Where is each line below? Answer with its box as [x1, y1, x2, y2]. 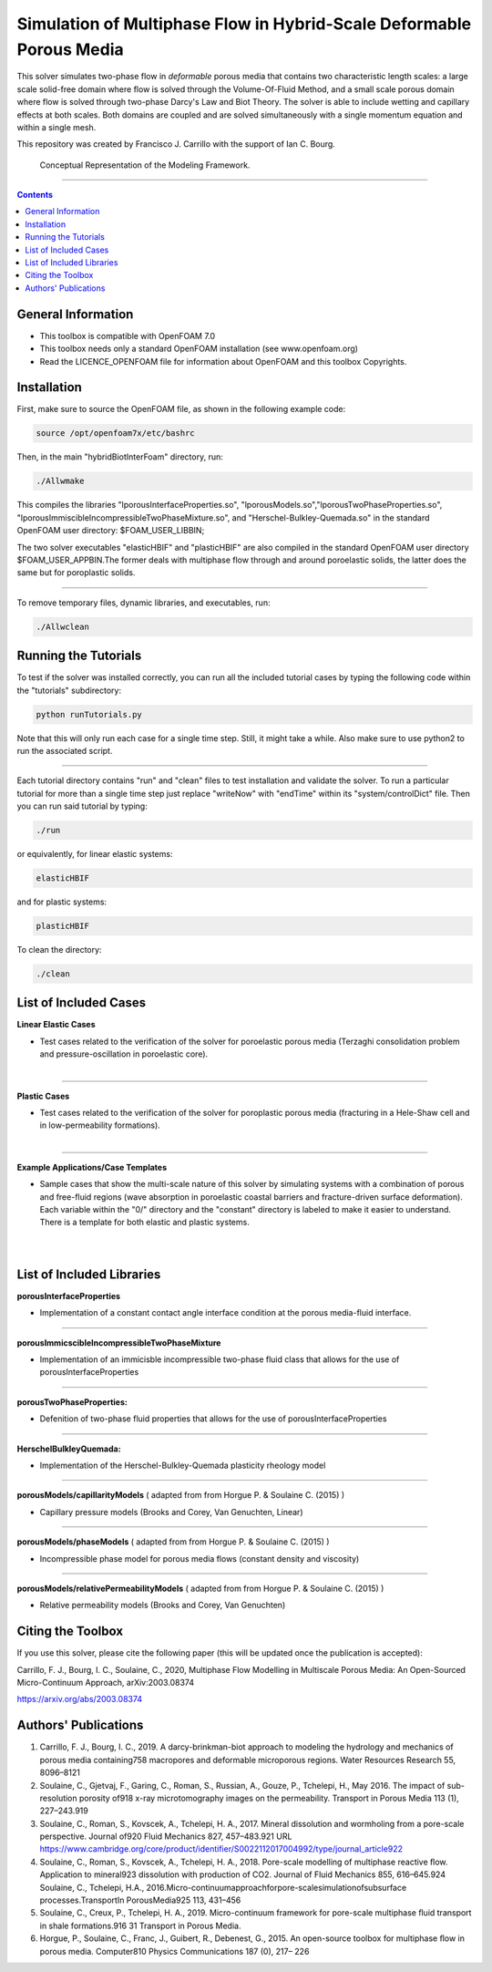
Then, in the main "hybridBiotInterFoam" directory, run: [16, 451, 223, 462]
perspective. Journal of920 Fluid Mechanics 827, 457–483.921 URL [39, 1831, 292, 1842]
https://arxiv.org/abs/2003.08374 [16, 1694, 143, 1705]
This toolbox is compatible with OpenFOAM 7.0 [39, 330, 216, 341]
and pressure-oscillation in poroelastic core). [39, 1048, 209, 1059]
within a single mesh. [16, 121, 97, 132]
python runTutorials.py [36, 709, 143, 719]
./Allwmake [36, 476, 85, 487]
